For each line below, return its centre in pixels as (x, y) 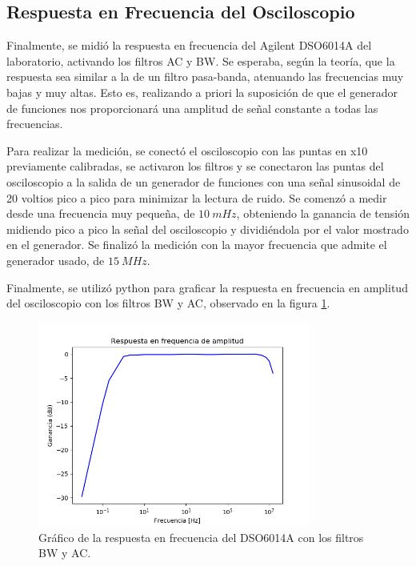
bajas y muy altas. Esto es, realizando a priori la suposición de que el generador (202, 92)
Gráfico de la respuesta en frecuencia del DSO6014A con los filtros (201, 537)
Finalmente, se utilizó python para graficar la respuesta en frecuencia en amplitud (207, 287)
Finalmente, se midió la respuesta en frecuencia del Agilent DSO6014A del (189, 45)
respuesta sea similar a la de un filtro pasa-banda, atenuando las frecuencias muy (205, 76)
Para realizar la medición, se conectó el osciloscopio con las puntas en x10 (187, 150)
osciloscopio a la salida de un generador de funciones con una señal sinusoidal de (204, 181)
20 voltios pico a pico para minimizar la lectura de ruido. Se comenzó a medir (197, 197)
